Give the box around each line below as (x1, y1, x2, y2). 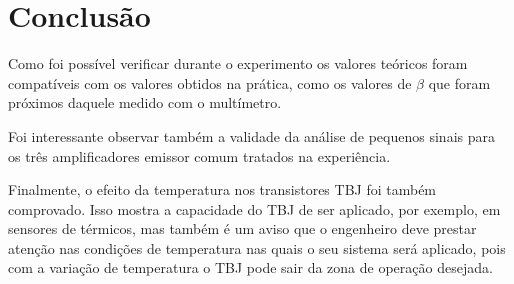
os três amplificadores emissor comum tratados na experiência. (8, 145, 391, 166)
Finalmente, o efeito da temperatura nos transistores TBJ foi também (8, 179, 437, 200)
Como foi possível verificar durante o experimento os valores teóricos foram (8, 53, 468, 74)
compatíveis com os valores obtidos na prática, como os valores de (8, 72, 412, 93)
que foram (428, 72, 491, 93)
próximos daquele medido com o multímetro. (8, 92, 282, 113)
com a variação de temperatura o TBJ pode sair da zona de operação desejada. (8, 257, 493, 278)
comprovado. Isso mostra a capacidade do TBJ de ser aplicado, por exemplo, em (8, 198, 501, 219)
